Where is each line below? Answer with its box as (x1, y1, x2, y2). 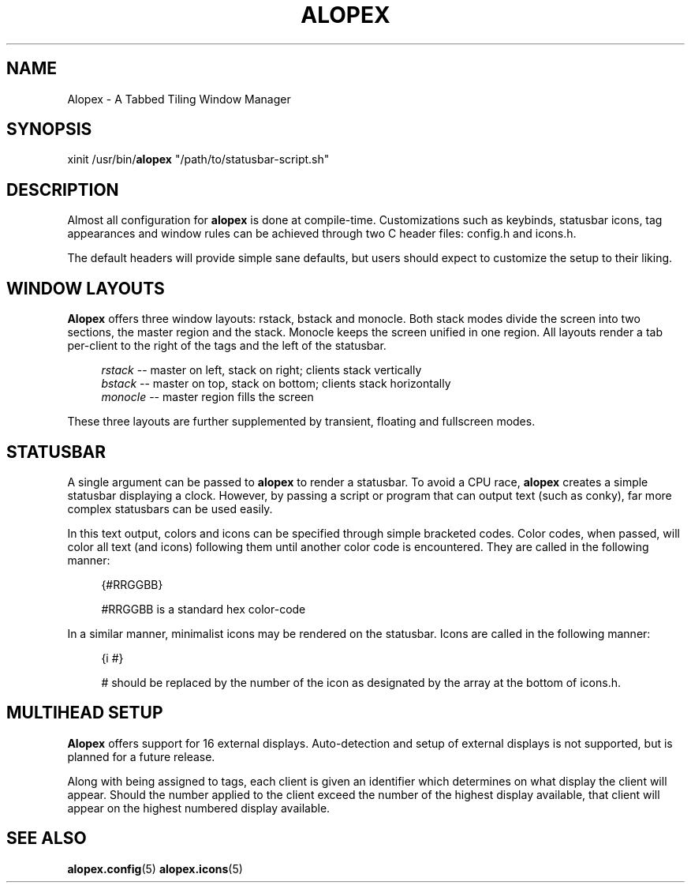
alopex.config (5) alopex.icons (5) (67, 861, 243, 876)
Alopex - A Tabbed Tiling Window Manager (67, 92, 291, 106)
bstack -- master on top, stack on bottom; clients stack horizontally (101, 377, 451, 391)
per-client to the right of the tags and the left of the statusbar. (67, 339, 387, 353)
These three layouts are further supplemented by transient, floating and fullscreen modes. (67, 414, 536, 429)
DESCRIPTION (6, 179, 119, 200)
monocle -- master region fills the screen (101, 390, 314, 404)
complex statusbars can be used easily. (67, 501, 273, 516)
